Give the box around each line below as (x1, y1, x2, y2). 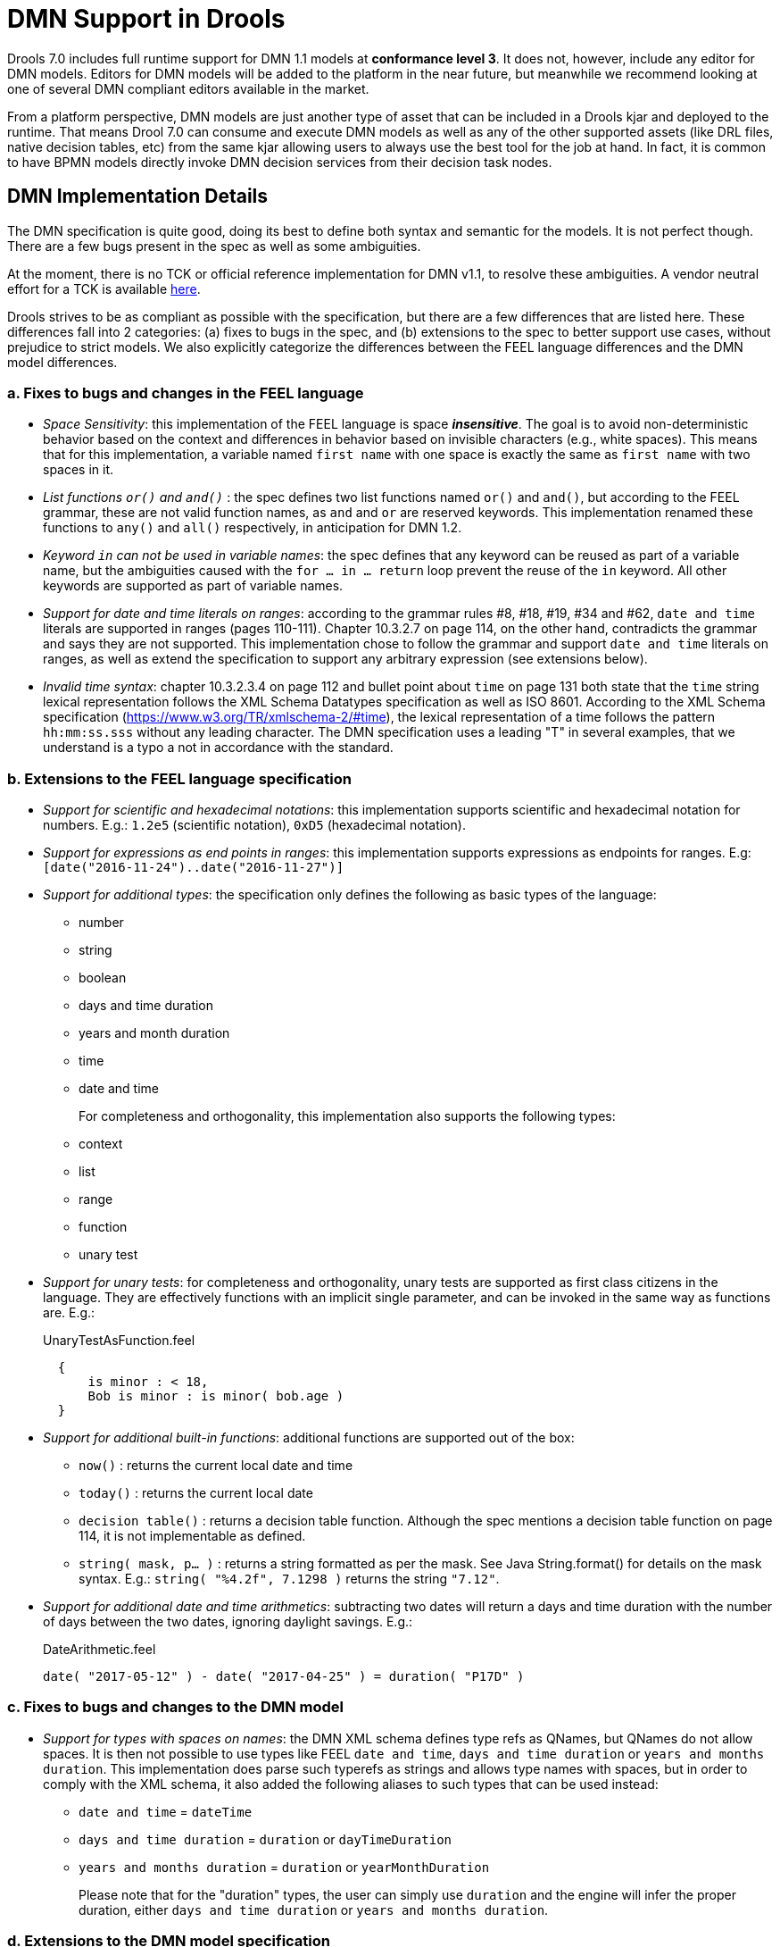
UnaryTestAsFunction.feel (43, 1333, 195, 1349)
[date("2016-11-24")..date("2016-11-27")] (43, 860, 344, 875)
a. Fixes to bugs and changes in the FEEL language (7, 383, 364, 402)
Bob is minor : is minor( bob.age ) (87, 1389, 344, 1404)
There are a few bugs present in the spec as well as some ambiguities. (7, 238, 421, 254)
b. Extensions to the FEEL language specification (7, 769, 352, 788)
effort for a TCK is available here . (7, 280, 201, 297)
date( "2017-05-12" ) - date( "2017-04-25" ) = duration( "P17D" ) (43, 1669, 525, 1684)
